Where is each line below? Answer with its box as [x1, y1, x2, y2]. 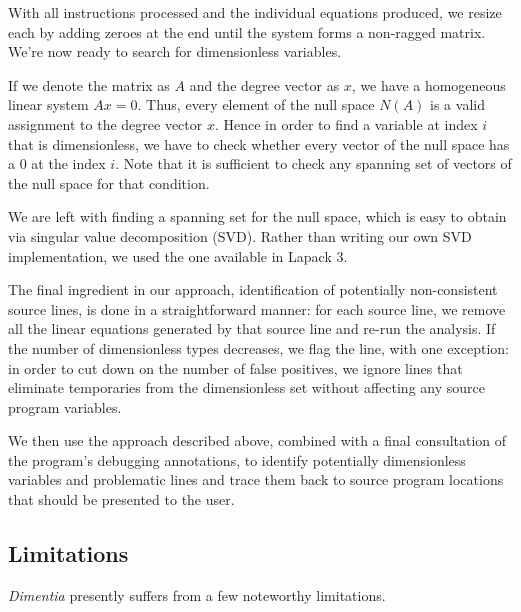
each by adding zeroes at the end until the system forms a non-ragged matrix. [8, 21, 486, 42]
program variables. [8, 396, 122, 417]
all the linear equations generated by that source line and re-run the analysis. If [8, 318, 496, 339]
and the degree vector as [189, 74, 340, 95]
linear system [8, 94, 89, 115]
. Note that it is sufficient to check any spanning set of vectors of [115, 153, 512, 174]
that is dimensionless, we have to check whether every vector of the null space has [8, 133, 510, 154]
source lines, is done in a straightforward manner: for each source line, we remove [8, 298, 506, 319]
